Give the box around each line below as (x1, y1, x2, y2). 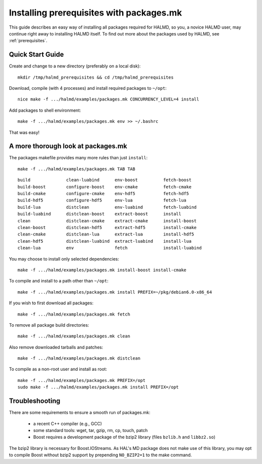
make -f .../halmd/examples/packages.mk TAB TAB (17, 166, 135, 172)
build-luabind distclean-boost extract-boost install (17, 211, 181, 217)
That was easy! (9, 129, 40, 135)
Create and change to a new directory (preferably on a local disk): (9, 63, 141, 69)
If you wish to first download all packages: (9, 300, 94, 306)
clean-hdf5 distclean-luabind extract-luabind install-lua (17, 238, 192, 244)
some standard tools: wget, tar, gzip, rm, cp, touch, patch (33, 427, 148, 433)
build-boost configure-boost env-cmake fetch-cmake (17, 184, 192, 189)
